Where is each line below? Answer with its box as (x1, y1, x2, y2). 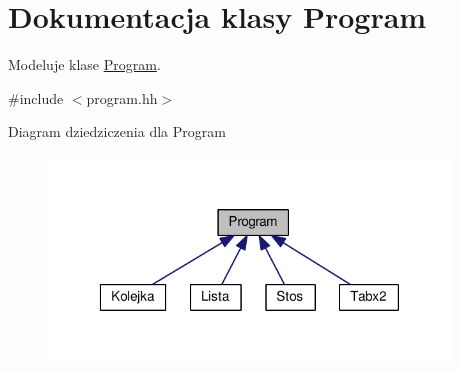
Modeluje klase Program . (8, 54, 161, 75)
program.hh (86, 87, 158, 108)
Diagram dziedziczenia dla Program (8, 121, 226, 142)
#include (8, 87, 64, 108)
